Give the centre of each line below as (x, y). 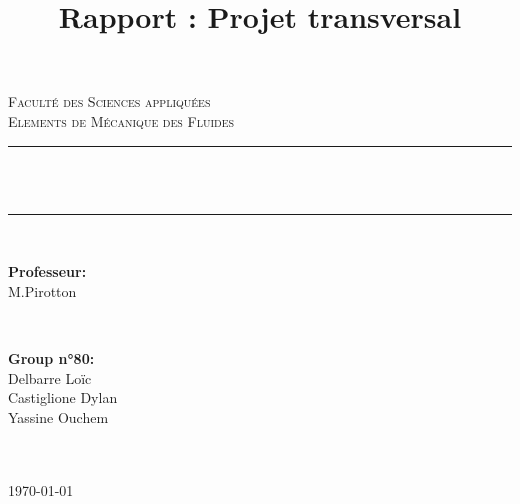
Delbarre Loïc (50, 377)
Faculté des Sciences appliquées (109, 101)
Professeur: (47, 271)
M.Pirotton (42, 290)
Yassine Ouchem (58, 416)
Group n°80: (51, 358)
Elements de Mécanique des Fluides (121, 120)
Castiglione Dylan (63, 397)
